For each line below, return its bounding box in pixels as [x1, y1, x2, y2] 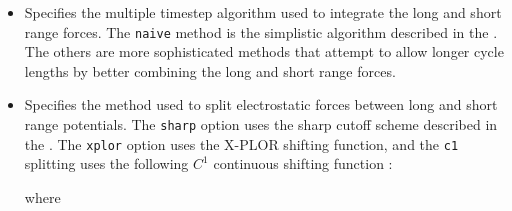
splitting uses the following [24, 153, 189, 174]
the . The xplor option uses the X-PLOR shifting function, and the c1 [24, 133, 459, 154]
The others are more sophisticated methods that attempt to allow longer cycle [24, 41, 504, 62]
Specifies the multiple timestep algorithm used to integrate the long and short [24, 2, 502, 22]
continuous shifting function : [213, 153, 393, 174]
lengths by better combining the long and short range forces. [24, 60, 396, 81]
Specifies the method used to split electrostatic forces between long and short [24, 94, 498, 115]
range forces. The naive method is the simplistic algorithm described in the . [24, 21, 498, 42]
